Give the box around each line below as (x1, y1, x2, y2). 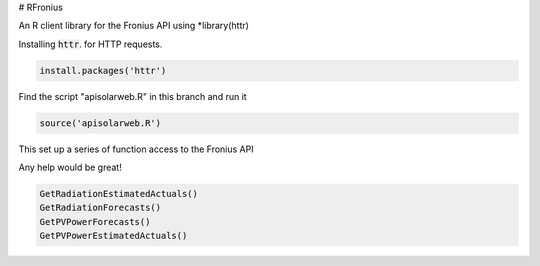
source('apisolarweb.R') (39, 117, 162, 129)
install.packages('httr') (39, 65, 167, 76)
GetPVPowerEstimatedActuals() (39, 230, 188, 242)
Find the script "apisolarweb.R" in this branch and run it (18, 90, 247, 102)
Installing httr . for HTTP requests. (18, 38, 163, 50)
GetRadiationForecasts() (39, 202, 162, 214)
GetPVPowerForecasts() (39, 216, 151, 227)
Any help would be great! (18, 161, 122, 174)
